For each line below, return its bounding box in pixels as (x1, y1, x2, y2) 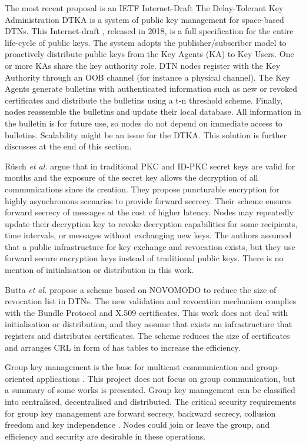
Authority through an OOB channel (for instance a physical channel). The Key (5, 71, 290, 83)
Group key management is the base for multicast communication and (5, 361, 254, 373)
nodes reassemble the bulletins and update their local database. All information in (5, 105, 301, 118)
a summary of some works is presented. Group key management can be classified (5, 384, 295, 396)
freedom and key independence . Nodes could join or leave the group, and (5, 418, 270, 431)
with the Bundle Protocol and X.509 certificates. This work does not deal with (5, 306, 288, 318)
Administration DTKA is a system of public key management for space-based (5, 13, 284, 25)
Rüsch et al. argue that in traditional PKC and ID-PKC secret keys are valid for (5, 159, 295, 172)
